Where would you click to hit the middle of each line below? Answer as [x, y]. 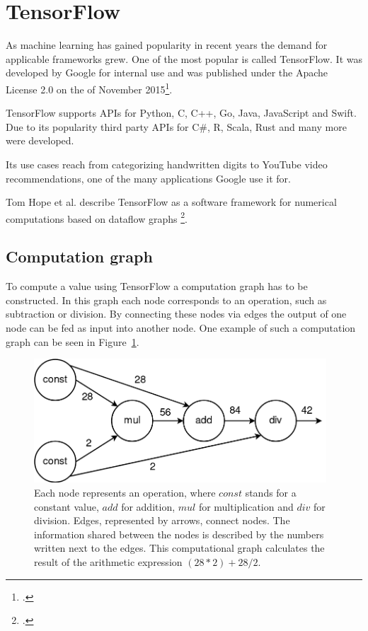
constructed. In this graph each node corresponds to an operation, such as [166, 300]
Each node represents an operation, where [125, 492]
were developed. [40, 140]
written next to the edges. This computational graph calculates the [179, 548]
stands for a [271, 492]
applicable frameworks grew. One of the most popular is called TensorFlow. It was [184, 58]
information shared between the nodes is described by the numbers [179, 534]
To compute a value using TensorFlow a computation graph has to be [157, 286]
